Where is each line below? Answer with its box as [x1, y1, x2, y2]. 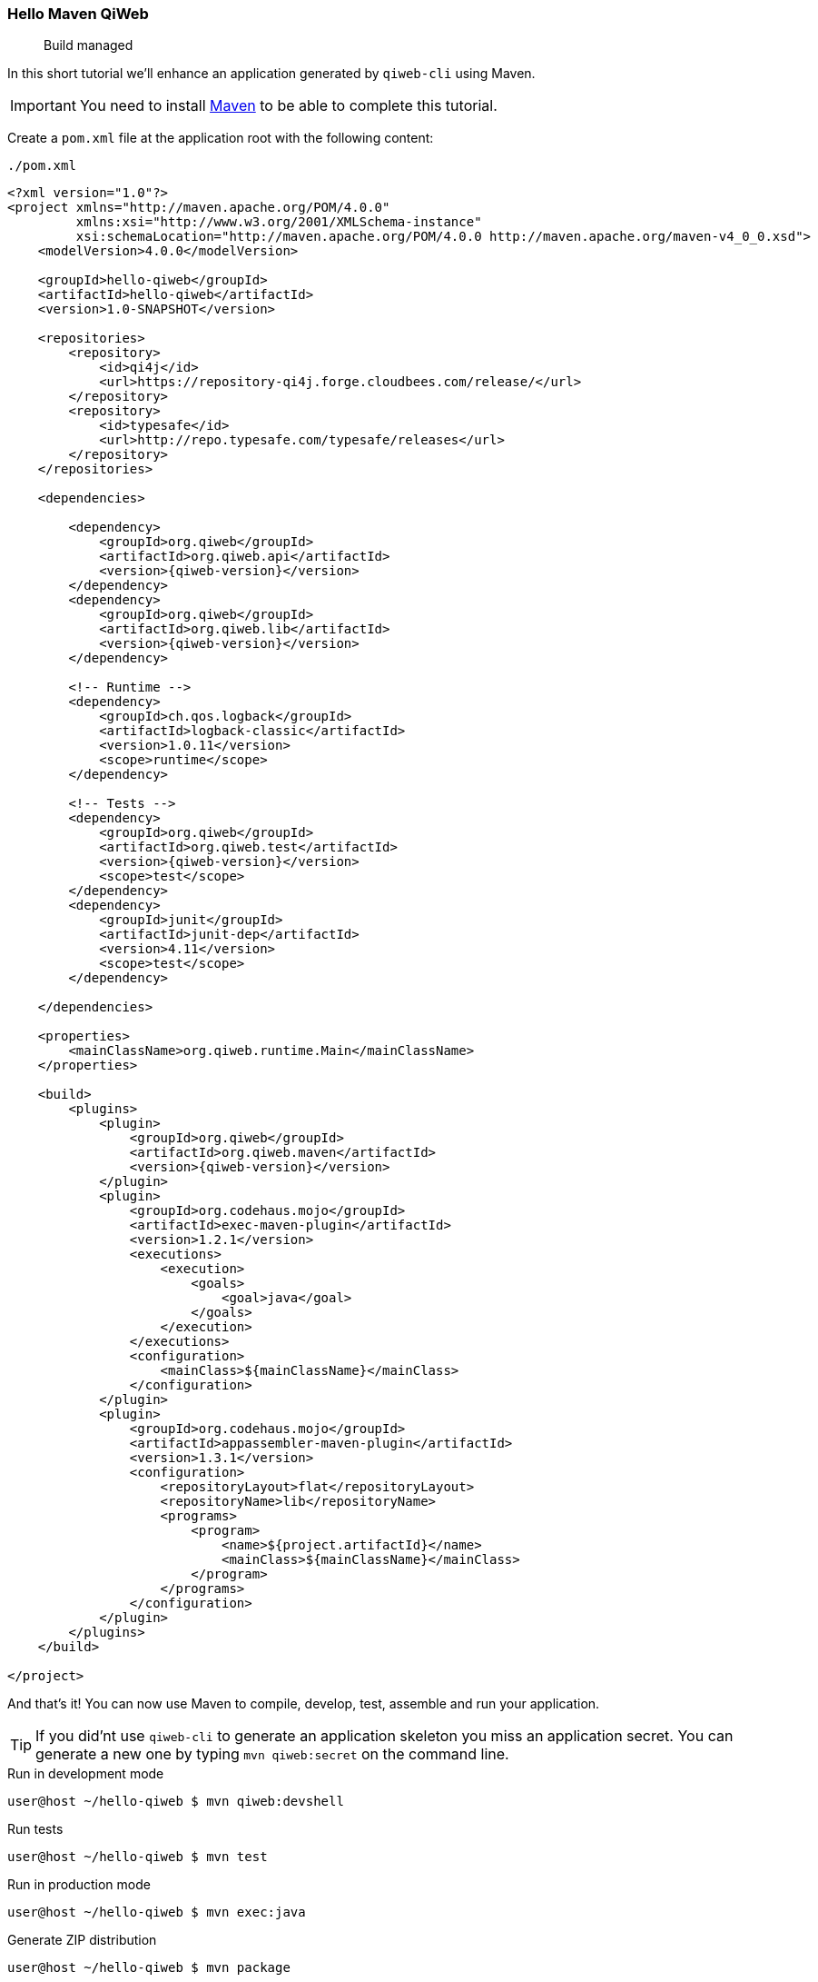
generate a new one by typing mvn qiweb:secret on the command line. [35, 1745, 509, 1764]
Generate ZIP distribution [7, 1932, 157, 1948]
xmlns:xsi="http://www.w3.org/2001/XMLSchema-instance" [75, 214, 482, 230]
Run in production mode [7, 1877, 151, 1893]
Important [10, 96, 76, 115]
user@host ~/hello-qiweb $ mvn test [7, 1849, 268, 1865]
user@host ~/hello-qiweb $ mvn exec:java [7, 1905, 306, 1920]
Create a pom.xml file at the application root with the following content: [7, 130, 434, 146]
